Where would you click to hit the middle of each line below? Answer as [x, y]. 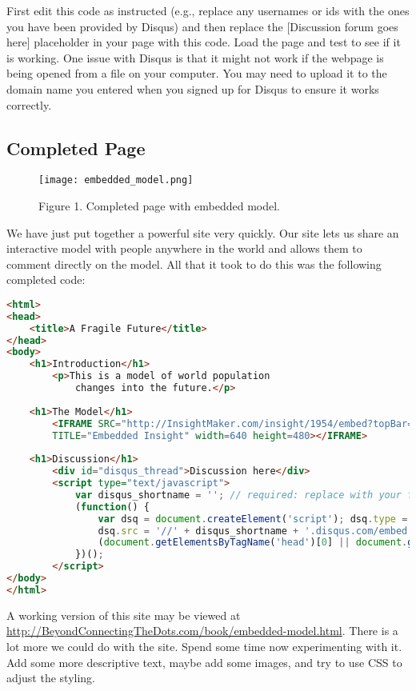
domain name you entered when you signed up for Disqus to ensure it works [193, 88]
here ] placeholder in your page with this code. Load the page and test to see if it [204, 42]
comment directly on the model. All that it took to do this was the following [194, 264]
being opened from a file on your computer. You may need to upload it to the [197, 73]
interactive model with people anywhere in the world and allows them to [184, 248]
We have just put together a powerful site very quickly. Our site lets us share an [203, 232]
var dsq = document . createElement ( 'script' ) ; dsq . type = [253, 519]
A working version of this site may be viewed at [124, 615]
